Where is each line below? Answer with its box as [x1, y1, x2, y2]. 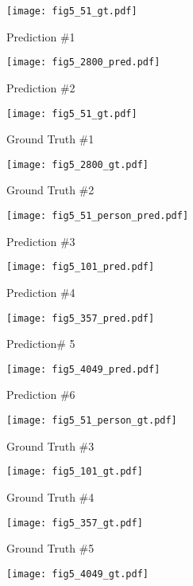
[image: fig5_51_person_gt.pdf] [6, 415, 177, 426]
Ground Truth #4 [6, 488, 95, 505]
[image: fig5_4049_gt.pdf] [6, 568, 149, 580]
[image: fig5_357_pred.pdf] [6, 312, 155, 324]
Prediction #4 [6, 283, 75, 300]
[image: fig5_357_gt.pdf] [6, 517, 143, 529]
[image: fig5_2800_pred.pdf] [6, 57, 160, 68]
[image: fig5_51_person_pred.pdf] [6, 210, 189, 221]
